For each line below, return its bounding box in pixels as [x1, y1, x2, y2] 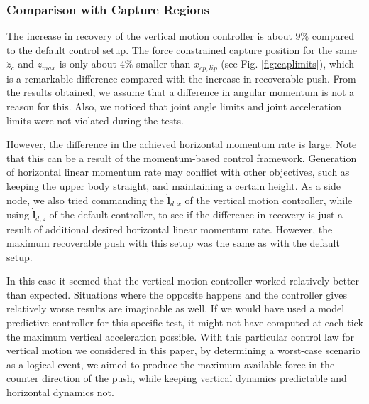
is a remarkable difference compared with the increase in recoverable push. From [6, 70, 356, 85]
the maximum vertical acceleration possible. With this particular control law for [6, 329, 355, 344]
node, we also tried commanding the [6, 192, 164, 207]
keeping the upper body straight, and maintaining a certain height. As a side [6, 179, 341, 193]
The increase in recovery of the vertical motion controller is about [6, 28, 292, 43]
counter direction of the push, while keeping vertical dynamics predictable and [6, 371, 347, 386]
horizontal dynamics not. [6, 385, 114, 400]
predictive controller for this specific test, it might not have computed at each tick [6, 315, 363, 330]
